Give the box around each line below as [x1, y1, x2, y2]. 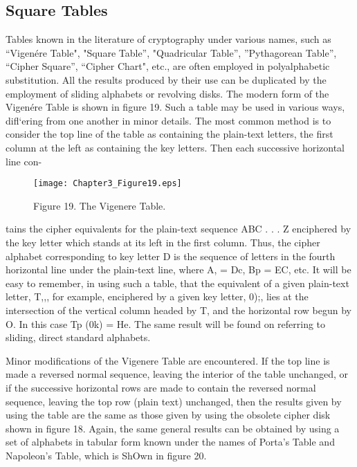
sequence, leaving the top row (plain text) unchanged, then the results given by [6, 394, 342, 408]
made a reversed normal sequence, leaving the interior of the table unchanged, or [6, 367, 349, 381]
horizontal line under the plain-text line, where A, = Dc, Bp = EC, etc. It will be [6, 262, 351, 277]
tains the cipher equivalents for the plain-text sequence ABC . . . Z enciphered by [6, 221, 351, 236]
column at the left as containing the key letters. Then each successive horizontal [6, 140, 345, 154]
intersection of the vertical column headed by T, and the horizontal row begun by [6, 302, 351, 317]
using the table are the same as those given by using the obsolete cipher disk [6, 408, 331, 422]
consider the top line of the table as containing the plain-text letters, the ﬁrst [6, 127, 333, 141]
